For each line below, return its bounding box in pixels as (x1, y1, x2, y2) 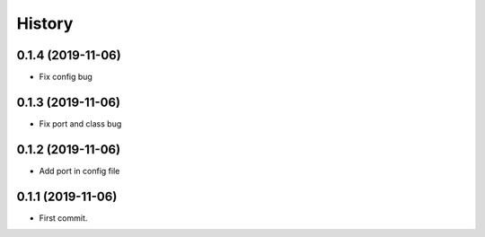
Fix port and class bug (39, 118, 122, 129)
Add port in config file (39, 165, 120, 176)
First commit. (39, 212, 88, 224)
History (16, 13, 74, 33)
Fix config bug (39, 72, 93, 83)
